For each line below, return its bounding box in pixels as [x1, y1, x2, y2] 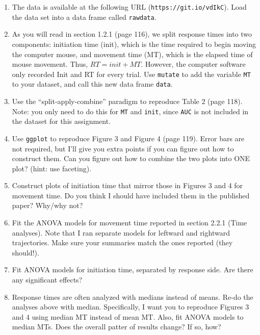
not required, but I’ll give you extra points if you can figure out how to [12, 143, 234, 153]
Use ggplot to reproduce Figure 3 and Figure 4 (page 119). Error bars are [12, 133, 245, 143]
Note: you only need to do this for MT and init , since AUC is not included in [12, 106, 249, 116]
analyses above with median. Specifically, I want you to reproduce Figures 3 [12, 301, 249, 312]
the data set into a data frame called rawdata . [12, 11, 157, 22]
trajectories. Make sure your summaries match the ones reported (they [12, 237, 233, 248]
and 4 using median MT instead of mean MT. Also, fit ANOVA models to [12, 311, 244, 322]
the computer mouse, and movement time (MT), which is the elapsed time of [12, 48, 253, 59]
